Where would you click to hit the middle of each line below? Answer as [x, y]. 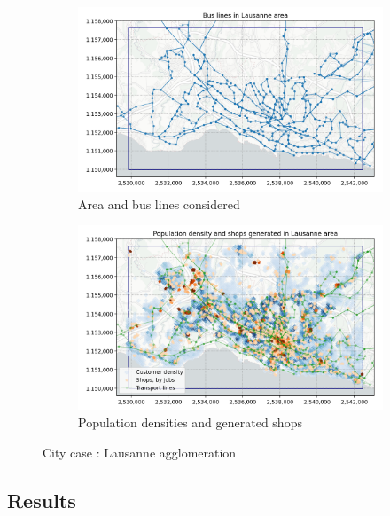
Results [42, 500]
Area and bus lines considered [159, 203]
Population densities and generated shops [190, 422]
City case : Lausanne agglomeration [140, 452]
